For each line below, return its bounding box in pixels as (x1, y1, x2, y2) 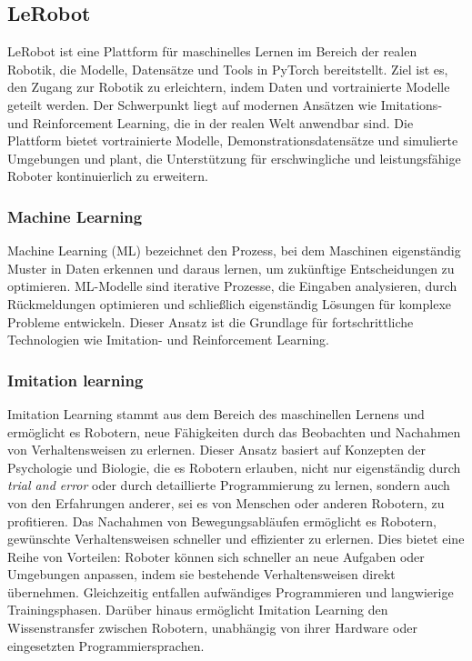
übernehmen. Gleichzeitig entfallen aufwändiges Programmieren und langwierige (7, 582, 454, 601)
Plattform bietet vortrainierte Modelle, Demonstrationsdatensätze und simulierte (7, 131, 458, 150)
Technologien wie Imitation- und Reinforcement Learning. (7, 330, 329, 349)
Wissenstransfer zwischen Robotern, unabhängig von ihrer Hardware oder (7, 618, 417, 637)
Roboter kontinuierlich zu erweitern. (7, 166, 208, 185)
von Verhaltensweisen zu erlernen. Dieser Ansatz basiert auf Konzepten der (7, 440, 427, 459)
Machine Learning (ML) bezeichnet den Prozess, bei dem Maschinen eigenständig (7, 241, 461, 260)
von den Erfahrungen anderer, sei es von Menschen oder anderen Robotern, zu (7, 493, 445, 512)
